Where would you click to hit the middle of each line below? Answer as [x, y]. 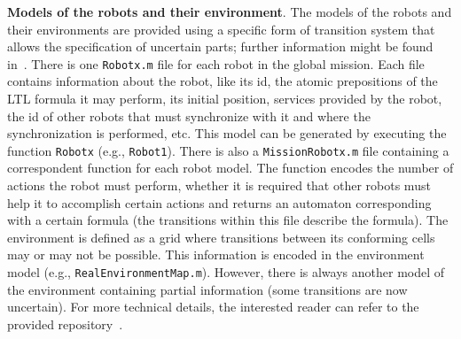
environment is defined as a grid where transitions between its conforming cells [221, 237]
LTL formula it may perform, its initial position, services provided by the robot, [225, 99]
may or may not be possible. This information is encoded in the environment [216, 254]
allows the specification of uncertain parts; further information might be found [220, 46]
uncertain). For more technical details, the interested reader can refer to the [213, 307]
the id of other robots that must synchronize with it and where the [189, 116]
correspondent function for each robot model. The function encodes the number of [230, 168]
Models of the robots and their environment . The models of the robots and [230, 12]
